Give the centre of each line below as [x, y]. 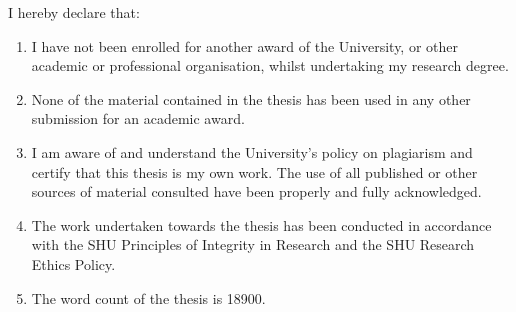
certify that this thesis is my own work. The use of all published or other [254, 171]
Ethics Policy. [73, 263]
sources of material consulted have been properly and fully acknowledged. [256, 191]
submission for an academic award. [138, 118]
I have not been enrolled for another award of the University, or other [244, 45]
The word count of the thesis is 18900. [148, 297]
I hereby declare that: [74, 12]
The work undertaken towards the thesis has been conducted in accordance [261, 224]
